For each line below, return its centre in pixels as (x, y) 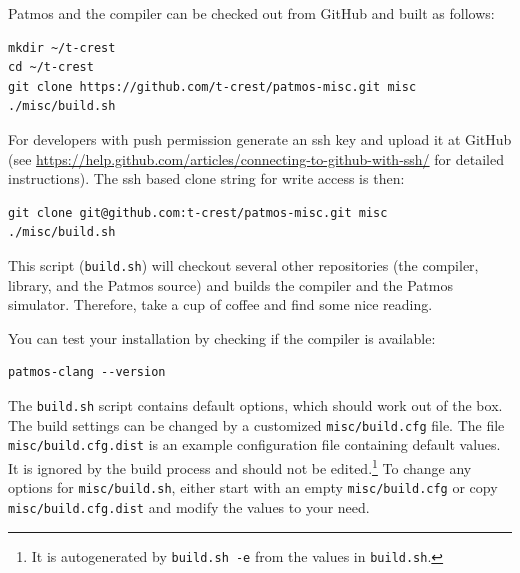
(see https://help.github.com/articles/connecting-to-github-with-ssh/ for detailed (256, 158)
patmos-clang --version (87, 372)
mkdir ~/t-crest (62, 47)
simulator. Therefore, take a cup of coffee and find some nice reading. (220, 304)
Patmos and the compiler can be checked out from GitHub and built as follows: (251, 13)
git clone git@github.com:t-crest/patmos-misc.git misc (198, 212)
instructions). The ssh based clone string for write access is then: (206, 178)
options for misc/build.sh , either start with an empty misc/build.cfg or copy (253, 487)
